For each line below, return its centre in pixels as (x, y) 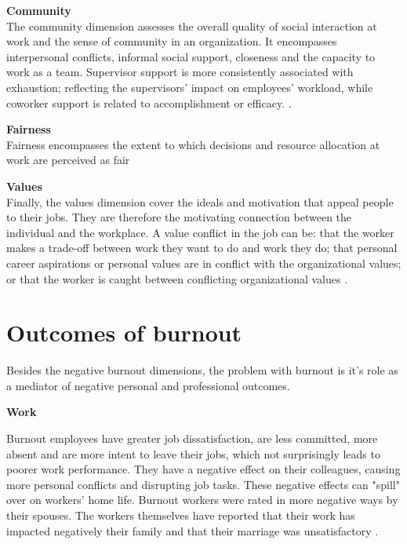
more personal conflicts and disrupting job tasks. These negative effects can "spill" (203, 484)
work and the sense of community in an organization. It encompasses (172, 41)
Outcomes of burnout (124, 332)
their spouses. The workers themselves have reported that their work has (181, 515)
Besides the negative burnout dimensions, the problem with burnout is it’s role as (202, 370)
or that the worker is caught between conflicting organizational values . (177, 278)
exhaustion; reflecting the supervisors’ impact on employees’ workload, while (190, 87)
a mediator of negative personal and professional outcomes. (148, 385)
